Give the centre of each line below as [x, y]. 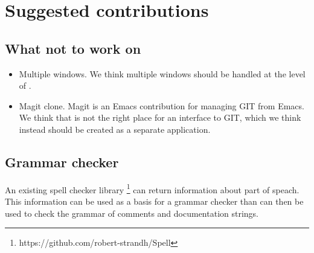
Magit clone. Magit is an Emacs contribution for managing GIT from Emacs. [162, 105]
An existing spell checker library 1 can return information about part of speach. [152, 188]
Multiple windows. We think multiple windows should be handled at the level [162, 73]
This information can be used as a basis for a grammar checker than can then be [154, 201]
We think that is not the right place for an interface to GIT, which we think [160, 117]
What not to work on [73, 48]
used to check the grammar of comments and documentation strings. [132, 213]
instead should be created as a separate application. [115, 129]
